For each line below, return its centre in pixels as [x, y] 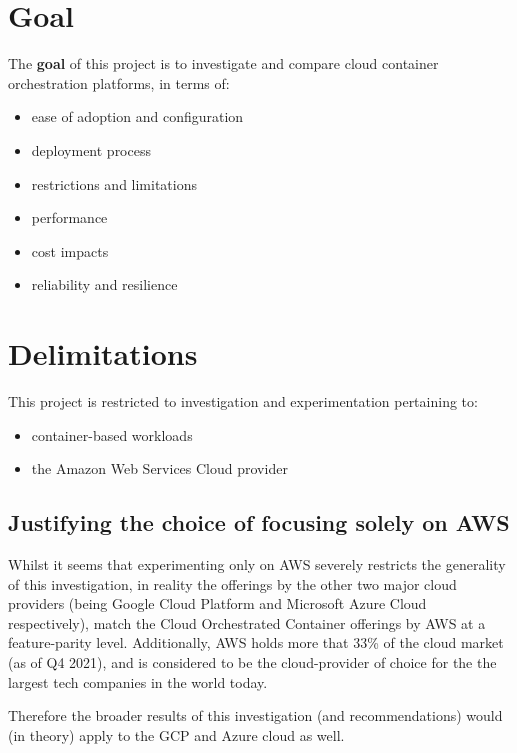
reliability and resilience [104, 284]
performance [69, 217]
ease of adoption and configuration [137, 116]
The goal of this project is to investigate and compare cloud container [223, 63]
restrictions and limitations [114, 183]
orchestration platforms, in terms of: [119, 82]
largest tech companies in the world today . [138, 681]
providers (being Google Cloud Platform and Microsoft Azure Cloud [217, 603]
